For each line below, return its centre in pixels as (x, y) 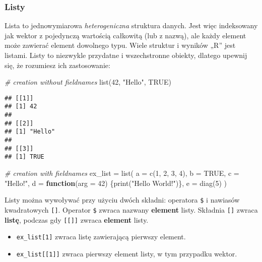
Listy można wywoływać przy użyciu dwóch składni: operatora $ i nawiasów (122, 200)
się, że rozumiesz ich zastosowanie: (57, 65)
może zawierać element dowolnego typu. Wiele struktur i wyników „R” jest (120, 45)
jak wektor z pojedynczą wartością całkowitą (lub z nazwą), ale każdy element (125, 35)
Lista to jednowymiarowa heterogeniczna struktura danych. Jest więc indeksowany (131, 25)
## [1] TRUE (24, 157)
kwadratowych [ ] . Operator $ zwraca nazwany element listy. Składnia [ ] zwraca (131, 209)
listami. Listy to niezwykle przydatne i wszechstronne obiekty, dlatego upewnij (126, 55)
